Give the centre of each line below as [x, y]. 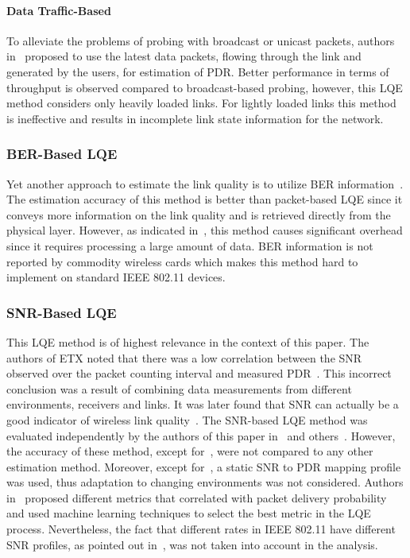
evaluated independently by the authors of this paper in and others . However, [201, 435]
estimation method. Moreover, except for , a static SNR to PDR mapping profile [204, 466]
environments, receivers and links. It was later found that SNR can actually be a [203, 404]
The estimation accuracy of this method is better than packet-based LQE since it [205, 199]
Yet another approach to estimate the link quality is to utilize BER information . [205, 183]
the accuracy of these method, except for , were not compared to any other [190, 451]
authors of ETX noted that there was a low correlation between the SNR [184, 357]
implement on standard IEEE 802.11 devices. [116, 277]
